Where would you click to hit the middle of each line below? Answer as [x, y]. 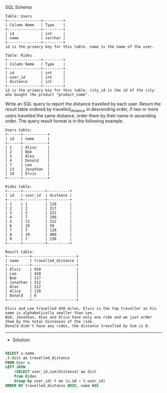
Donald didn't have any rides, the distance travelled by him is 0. [78, 326]
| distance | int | [35, 82]
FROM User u [17, 363]
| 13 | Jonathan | [28, 169]
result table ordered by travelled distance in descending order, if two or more [82, 110]
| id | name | [28, 139]
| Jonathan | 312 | [42, 282]
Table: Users [19, 16]
